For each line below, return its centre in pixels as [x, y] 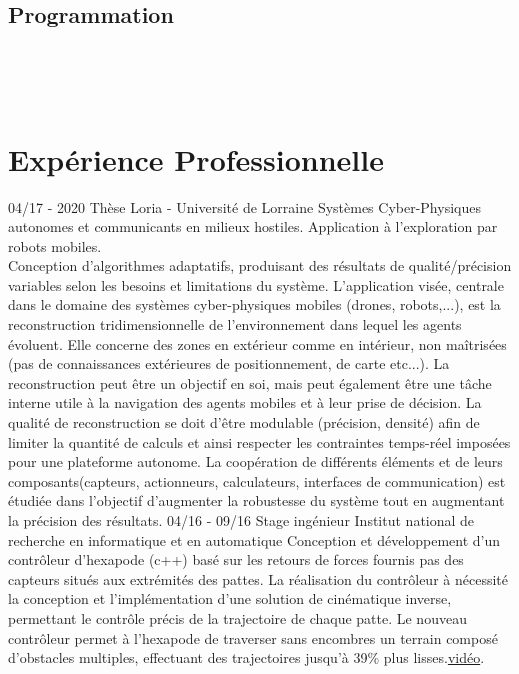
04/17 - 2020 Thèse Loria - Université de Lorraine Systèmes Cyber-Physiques [244, 206]
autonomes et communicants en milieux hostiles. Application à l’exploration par [253, 226]
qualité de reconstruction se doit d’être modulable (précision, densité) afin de [244, 422]
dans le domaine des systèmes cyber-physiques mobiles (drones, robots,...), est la [254, 304]
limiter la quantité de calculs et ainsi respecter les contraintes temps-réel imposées [259, 441]
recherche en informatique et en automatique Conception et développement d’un [254, 539]
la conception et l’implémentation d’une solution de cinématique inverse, [230, 598]
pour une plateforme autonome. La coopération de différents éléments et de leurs [255, 461]
